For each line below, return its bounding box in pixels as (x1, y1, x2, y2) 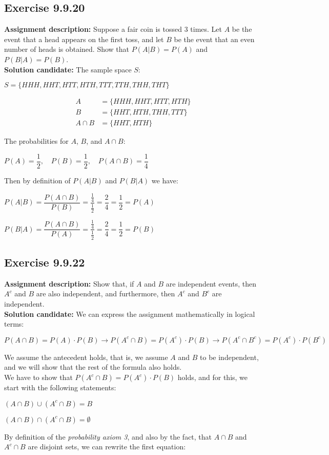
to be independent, (200, 351, 259, 362)
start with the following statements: (4, 382, 116, 392)
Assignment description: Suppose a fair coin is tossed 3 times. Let (4, 24, 222, 34)
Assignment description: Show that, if (4, 278, 134, 289)
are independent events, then (166, 278, 257, 289)
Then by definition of (4, 175, 71, 185)
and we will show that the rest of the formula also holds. (4, 362, 182, 372)
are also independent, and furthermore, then (36, 288, 175, 299)
